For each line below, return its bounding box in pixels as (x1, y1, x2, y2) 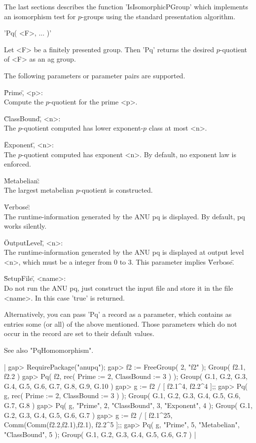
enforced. (4, 159, 31, 169)
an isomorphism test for (4, 11, 76, 21)
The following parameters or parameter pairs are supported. (4, 70, 185, 80)
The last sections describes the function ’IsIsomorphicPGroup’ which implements (4, 1, 248, 11)
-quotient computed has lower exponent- (21, 123, 144, 133)
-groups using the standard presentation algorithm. (81, 11, 236, 21)
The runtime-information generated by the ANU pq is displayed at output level (4, 247, 244, 257)
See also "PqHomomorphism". (4, 345, 94, 355)
